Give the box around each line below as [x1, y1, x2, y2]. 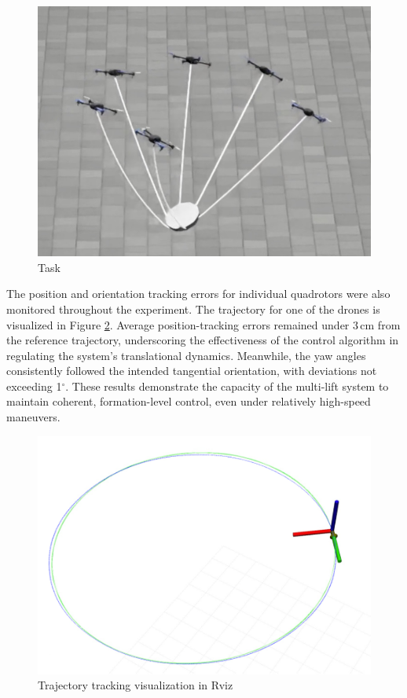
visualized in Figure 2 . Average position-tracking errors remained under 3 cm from [6, 316, 401, 332]
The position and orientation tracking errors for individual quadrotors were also [6, 285, 390, 302]
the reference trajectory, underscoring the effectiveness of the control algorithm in [6, 332, 399, 348]
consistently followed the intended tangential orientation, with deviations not [6, 362, 377, 379]
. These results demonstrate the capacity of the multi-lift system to [65, 377, 389, 394]
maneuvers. [6, 409, 60, 425]
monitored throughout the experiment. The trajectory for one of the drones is [6, 300, 380, 317]
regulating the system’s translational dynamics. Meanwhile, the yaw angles [6, 347, 366, 363]
